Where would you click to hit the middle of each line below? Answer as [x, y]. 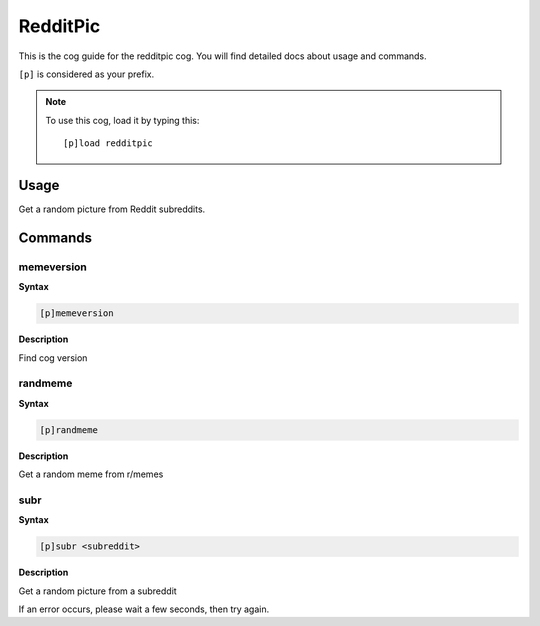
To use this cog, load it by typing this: [122, 120]
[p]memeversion [76, 313]
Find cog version [53, 357]
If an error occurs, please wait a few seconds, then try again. [144, 609]
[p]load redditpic [108, 143]
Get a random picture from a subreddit [97, 591]
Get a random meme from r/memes [91, 474]
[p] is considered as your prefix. [86, 74]
